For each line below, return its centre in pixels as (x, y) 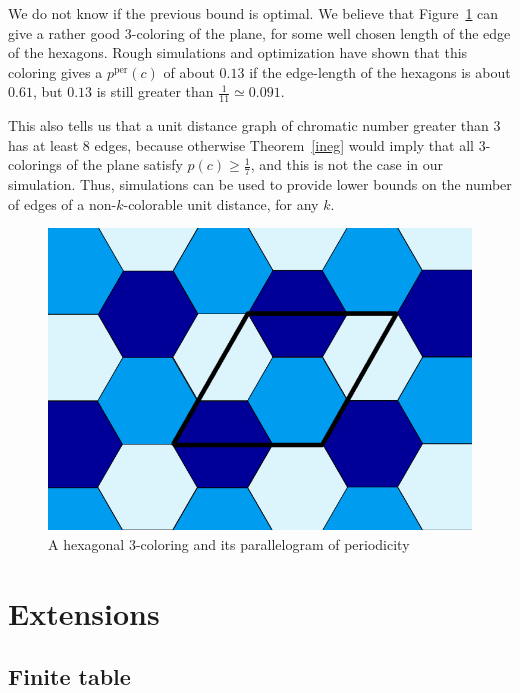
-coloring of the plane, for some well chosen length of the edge (321, 32)
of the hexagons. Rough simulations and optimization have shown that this (238, 52)
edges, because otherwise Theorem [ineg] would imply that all (284, 144)
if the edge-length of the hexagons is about (380, 71)
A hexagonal (86, 544)
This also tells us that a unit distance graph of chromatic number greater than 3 (254, 125)
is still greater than (155, 91)
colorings (35, 164)
